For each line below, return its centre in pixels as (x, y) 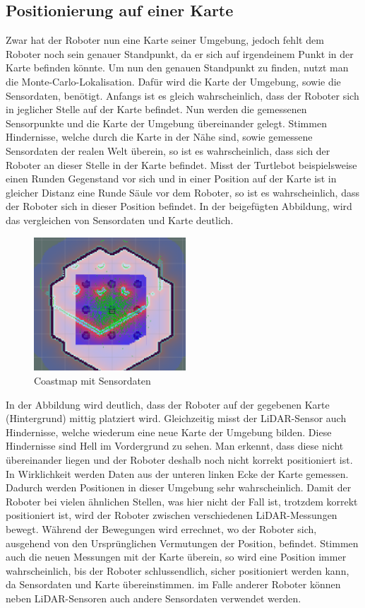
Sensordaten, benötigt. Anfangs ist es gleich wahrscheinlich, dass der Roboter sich (182, 95)
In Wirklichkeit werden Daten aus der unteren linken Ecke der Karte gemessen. (177, 473)
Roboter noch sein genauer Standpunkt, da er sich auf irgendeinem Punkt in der (180, 53)
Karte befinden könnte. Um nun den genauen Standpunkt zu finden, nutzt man (177, 68)
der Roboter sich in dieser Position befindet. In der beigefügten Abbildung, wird (179, 206)
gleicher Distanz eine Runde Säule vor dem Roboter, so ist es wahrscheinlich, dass (182, 192)
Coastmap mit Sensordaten (92, 381)
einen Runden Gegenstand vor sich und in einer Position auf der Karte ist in (171, 179)
